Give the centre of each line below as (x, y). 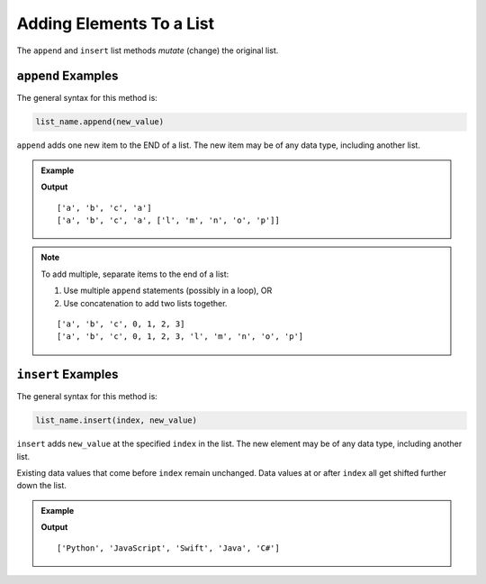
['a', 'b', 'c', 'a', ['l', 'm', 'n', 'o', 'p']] (169, 220)
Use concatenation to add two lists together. (145, 303)
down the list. (42, 486)
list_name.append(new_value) (100, 122)
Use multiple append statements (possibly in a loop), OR (168, 291)
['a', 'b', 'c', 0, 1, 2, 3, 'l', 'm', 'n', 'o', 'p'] (180, 337)
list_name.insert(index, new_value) (117, 420)
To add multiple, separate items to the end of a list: (135, 274)
